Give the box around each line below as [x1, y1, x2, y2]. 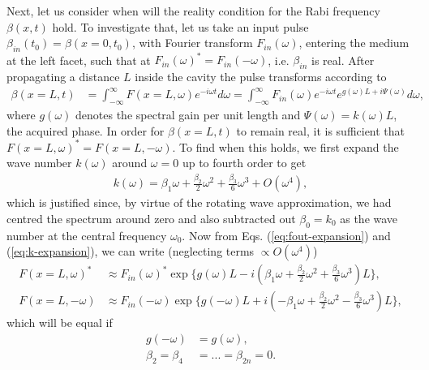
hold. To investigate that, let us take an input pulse [52, 18, 309, 35]
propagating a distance [6, 68, 120, 85]
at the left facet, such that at [6, 51, 151, 68]
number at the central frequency [6, 226, 167, 243]
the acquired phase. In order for [6, 122, 165, 139]
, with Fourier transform [131, 34, 253, 51]
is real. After [311, 51, 375, 68]
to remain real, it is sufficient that [236, 122, 405, 139]
